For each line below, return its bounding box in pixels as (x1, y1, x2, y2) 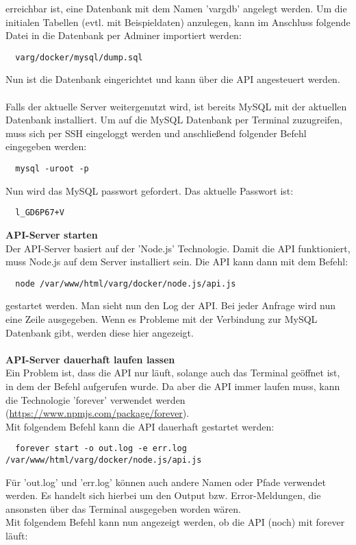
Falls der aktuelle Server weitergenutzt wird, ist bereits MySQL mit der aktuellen (5, 99, 347, 113)
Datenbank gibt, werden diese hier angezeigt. (5, 325, 194, 339)
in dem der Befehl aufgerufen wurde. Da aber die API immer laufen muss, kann (5, 378, 340, 393)
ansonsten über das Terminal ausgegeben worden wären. (5, 501, 241, 516)
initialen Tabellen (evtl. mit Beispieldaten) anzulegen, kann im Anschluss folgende (5, 14, 351, 29)
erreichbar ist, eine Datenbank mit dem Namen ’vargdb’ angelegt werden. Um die (5, 1, 347, 15)
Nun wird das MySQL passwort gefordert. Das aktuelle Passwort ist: (5, 183, 294, 197)
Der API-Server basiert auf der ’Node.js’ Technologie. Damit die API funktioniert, (5, 241, 351, 255)
